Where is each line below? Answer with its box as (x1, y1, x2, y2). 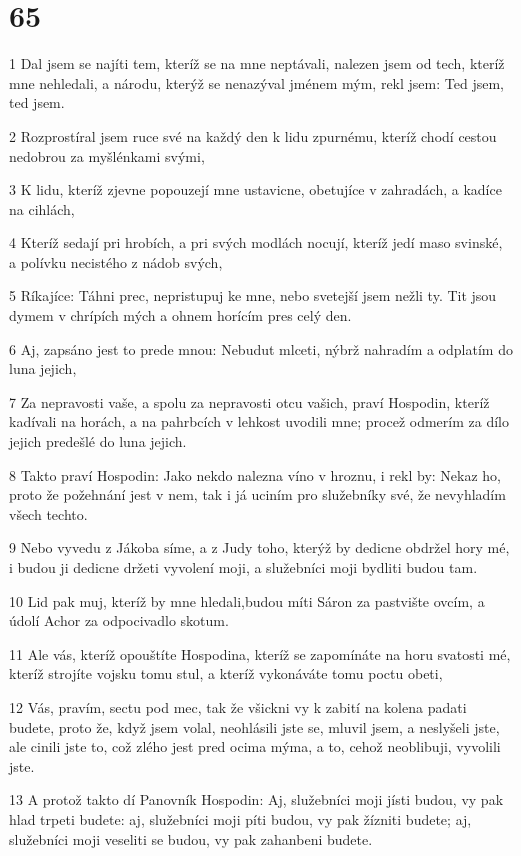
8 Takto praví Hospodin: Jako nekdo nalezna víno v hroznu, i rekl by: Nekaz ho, (9, 464, 501, 485)
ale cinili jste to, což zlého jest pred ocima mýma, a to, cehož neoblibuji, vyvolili (9, 736, 501, 757)
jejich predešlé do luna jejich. (9, 431, 187, 452)
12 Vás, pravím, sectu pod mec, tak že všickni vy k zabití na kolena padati (9, 696, 467, 717)
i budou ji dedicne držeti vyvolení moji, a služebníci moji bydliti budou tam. (9, 557, 478, 577)
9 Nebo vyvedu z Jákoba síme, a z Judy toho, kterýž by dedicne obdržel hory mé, (9, 537, 510, 558)
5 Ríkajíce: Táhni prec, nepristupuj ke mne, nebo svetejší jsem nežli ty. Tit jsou (9, 285, 497, 306)
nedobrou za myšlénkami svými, (9, 145, 205, 166)
